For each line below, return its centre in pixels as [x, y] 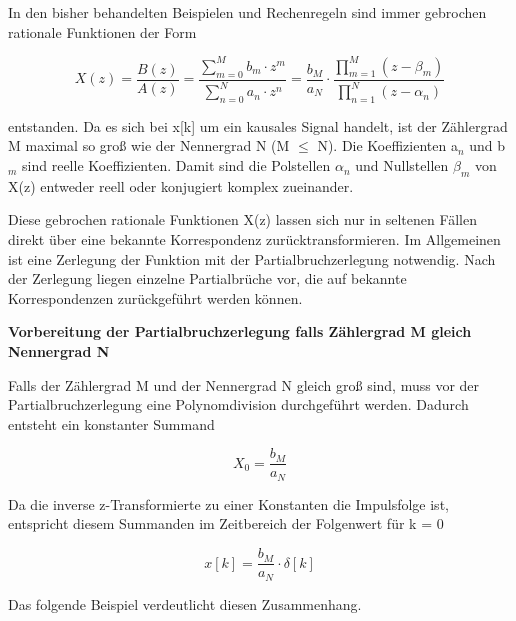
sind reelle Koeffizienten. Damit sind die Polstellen [176, 165]
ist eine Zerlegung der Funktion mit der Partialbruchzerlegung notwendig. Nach [252, 258]
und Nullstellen [402, 165]
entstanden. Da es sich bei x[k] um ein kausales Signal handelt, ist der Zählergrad [258, 125]
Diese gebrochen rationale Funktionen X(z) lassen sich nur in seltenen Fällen [243, 219]
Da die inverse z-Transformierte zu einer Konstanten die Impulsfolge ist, [228, 503]
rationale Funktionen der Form [102, 31]
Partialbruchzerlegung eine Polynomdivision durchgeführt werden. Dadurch [238, 404]
